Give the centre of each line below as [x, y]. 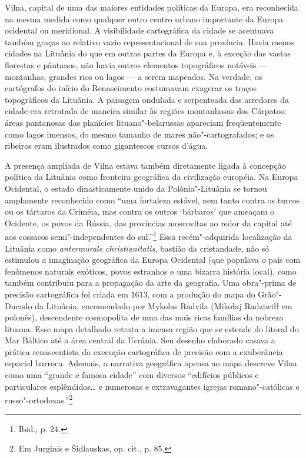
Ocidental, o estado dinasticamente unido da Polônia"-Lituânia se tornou [136, 188]
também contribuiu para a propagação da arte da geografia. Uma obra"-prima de [151, 283]
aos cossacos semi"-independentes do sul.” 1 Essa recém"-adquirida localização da [149, 235]
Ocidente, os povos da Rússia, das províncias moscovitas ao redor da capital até [148, 223]
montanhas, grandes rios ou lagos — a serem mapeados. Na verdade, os [134, 76]
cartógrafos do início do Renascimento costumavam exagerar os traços [131, 88]
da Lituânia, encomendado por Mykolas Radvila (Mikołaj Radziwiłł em [164, 305]
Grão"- [270, 294]
